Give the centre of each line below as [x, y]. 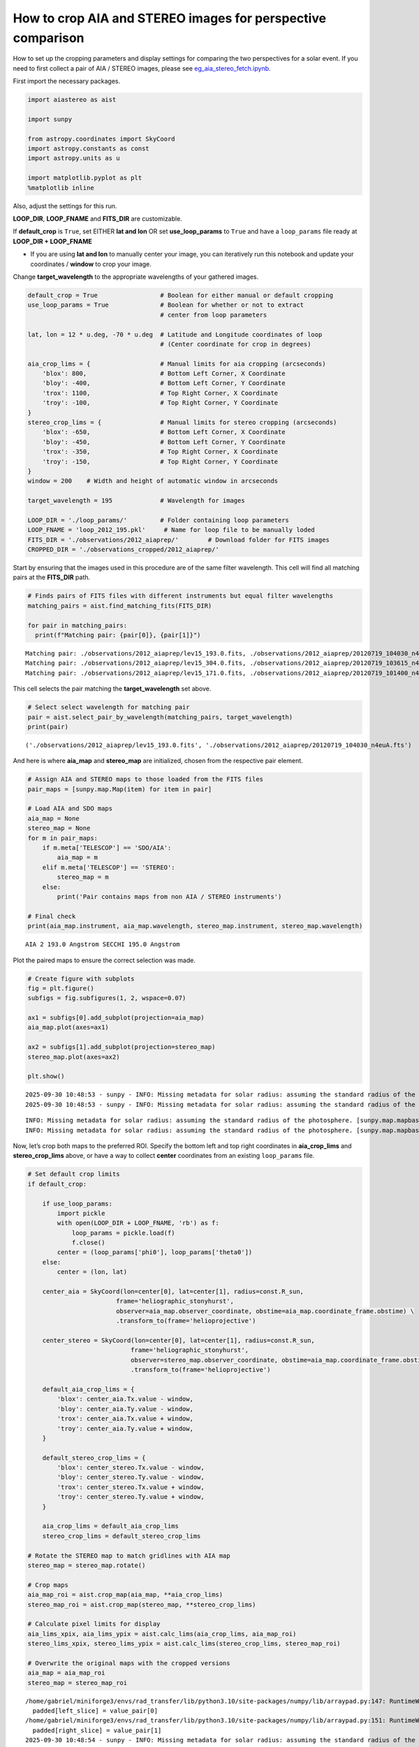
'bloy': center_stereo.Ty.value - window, [131, 1477]
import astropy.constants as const [88, 149]
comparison [49, 38]
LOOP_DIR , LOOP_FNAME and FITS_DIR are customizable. [98, 219]
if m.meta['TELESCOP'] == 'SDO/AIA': [107, 848]
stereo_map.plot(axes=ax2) [74, 1057]
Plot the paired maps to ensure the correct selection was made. [104, 960]
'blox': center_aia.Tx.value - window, [125, 1399]
